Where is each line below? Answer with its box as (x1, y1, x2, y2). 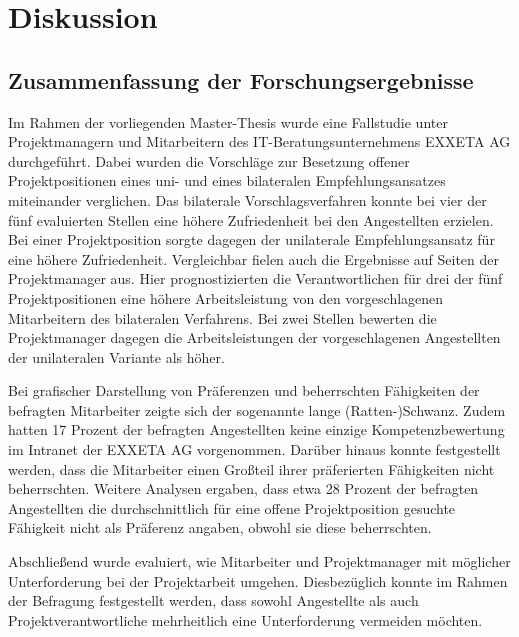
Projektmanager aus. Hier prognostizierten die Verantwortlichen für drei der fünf (8, 268, 503, 289)
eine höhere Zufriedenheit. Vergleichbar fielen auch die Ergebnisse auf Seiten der (8, 248, 499, 269)
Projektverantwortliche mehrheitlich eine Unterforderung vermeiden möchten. (8, 609, 483, 630)
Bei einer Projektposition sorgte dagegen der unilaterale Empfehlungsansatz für (8, 229, 495, 250)
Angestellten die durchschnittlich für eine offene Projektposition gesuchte (8, 497, 456, 518)
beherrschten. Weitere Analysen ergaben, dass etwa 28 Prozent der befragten (8, 478, 479, 499)
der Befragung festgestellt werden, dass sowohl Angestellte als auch (8, 590, 419, 611)
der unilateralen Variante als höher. (8, 346, 225, 367)
